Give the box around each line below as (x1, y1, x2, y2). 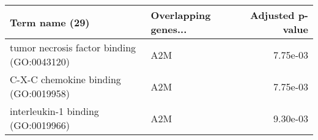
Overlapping (150, 8, 211, 22)
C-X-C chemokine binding (10, 72, 121, 86)
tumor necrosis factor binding (10, 40, 136, 54)
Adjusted (250, 8, 295, 22)
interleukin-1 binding (10, 104, 99, 118)
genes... (150, 22, 187, 36)
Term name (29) (10, 15, 90, 29)
